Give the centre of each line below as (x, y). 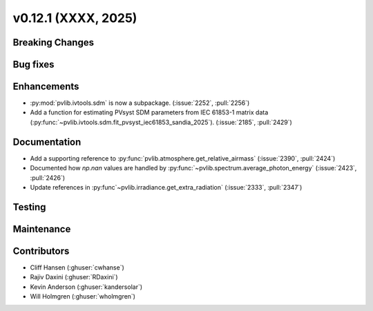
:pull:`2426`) (48, 178)
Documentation (47, 142)
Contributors (41, 251)
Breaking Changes (54, 42)
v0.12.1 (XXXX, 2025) (75, 18)
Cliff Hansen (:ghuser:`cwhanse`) (77, 267)
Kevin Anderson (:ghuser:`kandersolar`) (86, 287)
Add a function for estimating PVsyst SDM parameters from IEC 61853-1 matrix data (149, 112)
